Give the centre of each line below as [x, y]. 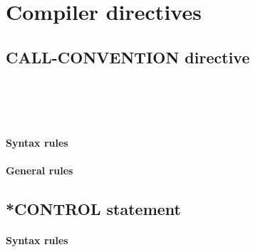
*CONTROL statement [93, 209]
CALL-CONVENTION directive [128, 57]
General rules [40, 170]
